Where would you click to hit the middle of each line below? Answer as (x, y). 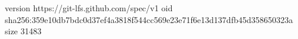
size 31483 (23, 31)
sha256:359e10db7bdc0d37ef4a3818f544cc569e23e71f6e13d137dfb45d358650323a (149, 19)
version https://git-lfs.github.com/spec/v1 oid (89, 8)
